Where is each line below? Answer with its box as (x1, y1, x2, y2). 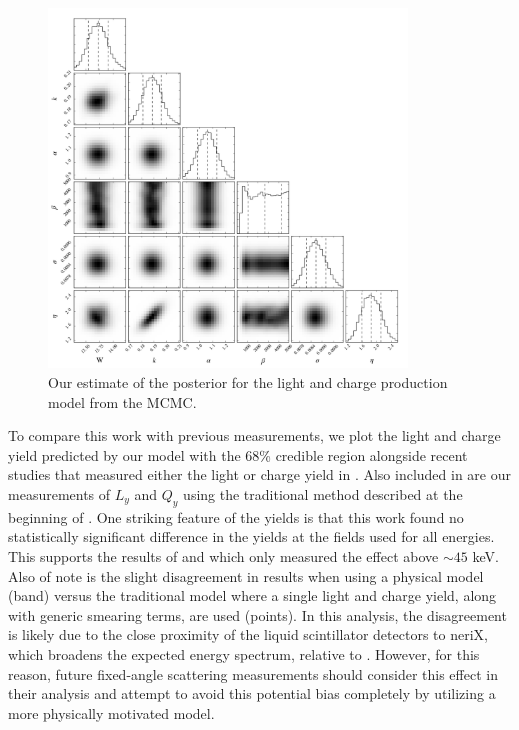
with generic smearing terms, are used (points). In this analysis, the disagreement (8, 604, 507, 625)
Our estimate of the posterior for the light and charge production (48, 371, 448, 392)
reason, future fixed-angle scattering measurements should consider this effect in (8, 663, 498, 684)
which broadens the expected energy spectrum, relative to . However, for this (8, 643, 480, 664)
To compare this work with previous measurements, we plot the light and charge (8, 425, 501, 446)
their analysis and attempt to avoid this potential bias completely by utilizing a (8, 683, 496, 704)
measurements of (8, 483, 111, 504)
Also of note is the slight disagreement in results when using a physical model (8, 565, 484, 586)
